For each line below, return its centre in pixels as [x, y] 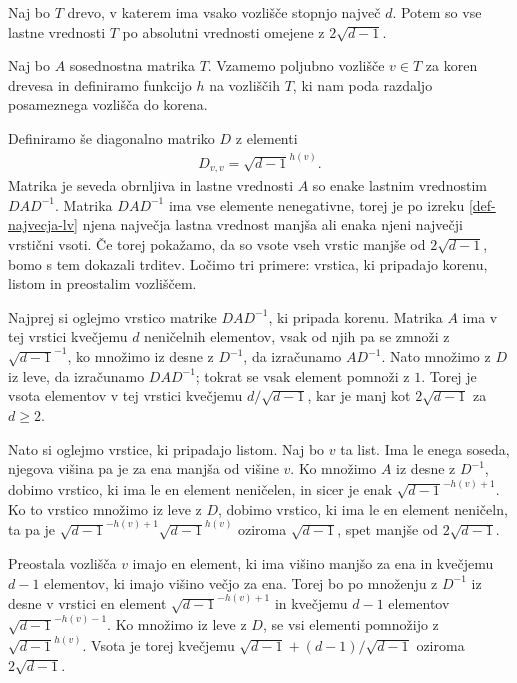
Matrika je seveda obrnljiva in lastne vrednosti [151, 185]
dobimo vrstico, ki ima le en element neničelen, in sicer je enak [200, 489]
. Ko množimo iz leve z [177, 624]
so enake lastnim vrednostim [399, 185]
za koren [451, 65]
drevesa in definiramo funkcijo [100, 84]
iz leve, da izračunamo [76, 375]
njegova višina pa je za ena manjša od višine [143, 468]
